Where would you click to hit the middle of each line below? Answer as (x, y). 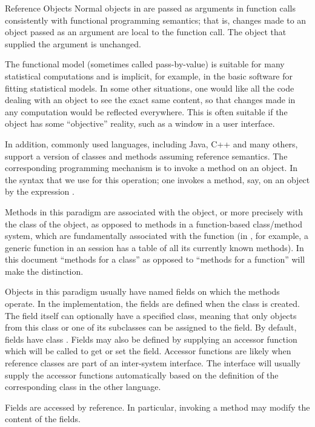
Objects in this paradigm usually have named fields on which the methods (142, 291)
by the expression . (40, 191)
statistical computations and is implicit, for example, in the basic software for (149, 76)
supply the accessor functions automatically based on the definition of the (142, 375)
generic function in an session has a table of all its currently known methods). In (154, 247)
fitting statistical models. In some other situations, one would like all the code (150, 88)
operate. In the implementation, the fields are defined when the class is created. (152, 304)
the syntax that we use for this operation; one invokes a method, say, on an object (157, 179)
